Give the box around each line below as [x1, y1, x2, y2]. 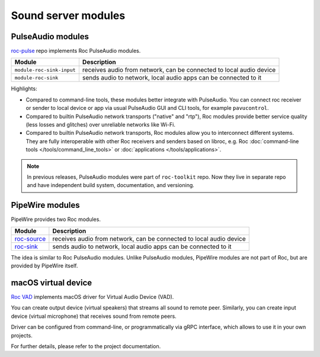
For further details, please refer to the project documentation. [11, 342, 161, 350]
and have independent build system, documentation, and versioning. [27, 182, 195, 189]
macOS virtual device [11, 277, 92, 288]
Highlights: [11, 85, 38, 92]
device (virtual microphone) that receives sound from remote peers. [11, 312, 177, 320]
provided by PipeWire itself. [11, 262, 78, 270]
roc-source [14, 235, 46, 243]
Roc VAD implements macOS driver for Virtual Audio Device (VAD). [11, 293, 174, 300]
